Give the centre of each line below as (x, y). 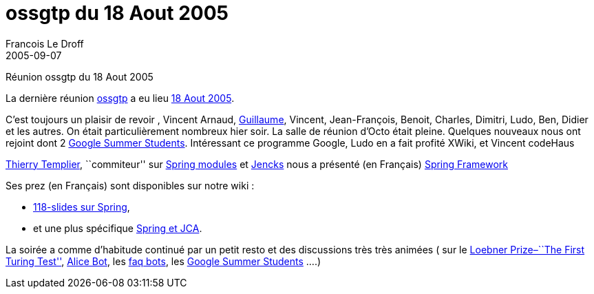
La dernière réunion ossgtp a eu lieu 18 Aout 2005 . (120, 98)
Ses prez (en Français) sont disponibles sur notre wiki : (130, 185)
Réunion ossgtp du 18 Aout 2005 (79, 76)
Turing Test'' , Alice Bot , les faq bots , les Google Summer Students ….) (163, 261)
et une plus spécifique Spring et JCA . (118, 228)
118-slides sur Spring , (82, 207)
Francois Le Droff (45, 43)
